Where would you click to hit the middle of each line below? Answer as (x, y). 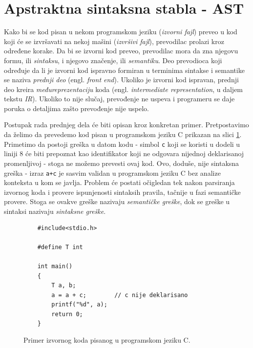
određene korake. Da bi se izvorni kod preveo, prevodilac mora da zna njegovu (121, 51)
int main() (55, 266)
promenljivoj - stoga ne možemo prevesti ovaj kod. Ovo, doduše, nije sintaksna (122, 163)
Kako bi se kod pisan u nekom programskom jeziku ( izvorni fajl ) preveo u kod (121, 32)
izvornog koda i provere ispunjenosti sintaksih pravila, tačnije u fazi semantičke (122, 192)
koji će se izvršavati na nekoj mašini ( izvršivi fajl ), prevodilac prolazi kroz (114, 41)
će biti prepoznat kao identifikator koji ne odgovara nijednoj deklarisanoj (135, 153)
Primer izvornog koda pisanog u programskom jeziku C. (107, 340)
